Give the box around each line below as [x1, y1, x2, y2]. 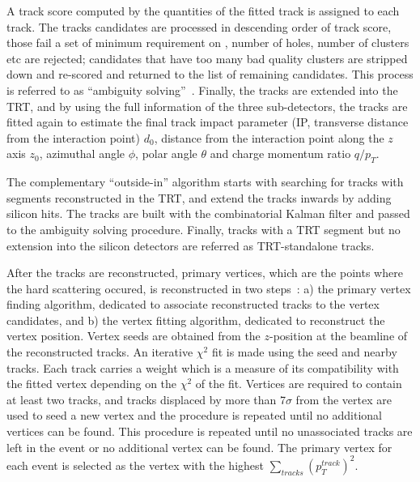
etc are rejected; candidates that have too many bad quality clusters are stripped [6, 49, 408, 66]
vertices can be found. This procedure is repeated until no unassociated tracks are [6, 423, 413, 440]
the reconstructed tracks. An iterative [6, 343, 193, 360]
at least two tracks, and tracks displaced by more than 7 [6, 390, 286, 407]
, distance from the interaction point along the [154, 129, 384, 146]
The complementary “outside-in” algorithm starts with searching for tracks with [6, 173, 404, 190]
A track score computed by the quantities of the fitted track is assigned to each [6, 2, 400, 19]
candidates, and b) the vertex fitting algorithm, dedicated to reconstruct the [6, 311, 385, 328]
